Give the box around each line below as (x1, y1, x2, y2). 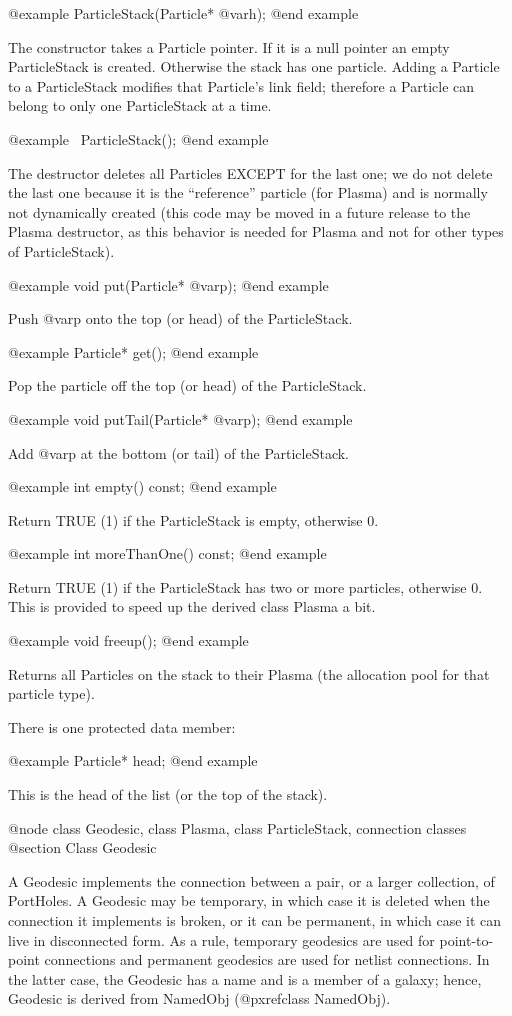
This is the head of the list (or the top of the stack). (8, 784, 328, 805)
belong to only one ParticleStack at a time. (8, 95, 272, 116)
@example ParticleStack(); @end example (8, 128, 269, 149)
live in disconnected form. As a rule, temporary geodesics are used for (8, 929, 435, 950)
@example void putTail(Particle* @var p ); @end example (8, 408, 353, 429)
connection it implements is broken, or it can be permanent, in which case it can (8, 910, 502, 930)
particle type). (8, 683, 95, 704)
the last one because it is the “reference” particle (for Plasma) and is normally (8, 182, 488, 203)
